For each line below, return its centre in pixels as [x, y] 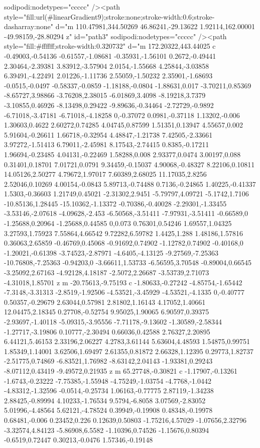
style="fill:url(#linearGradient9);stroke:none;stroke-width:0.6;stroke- [109, 16]
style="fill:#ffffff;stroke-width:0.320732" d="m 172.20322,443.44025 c [110, 46]
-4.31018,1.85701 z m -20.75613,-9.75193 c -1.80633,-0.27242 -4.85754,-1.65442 [123, 282]
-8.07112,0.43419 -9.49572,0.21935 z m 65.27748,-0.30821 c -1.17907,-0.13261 [121, 370]
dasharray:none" [29, 26]
